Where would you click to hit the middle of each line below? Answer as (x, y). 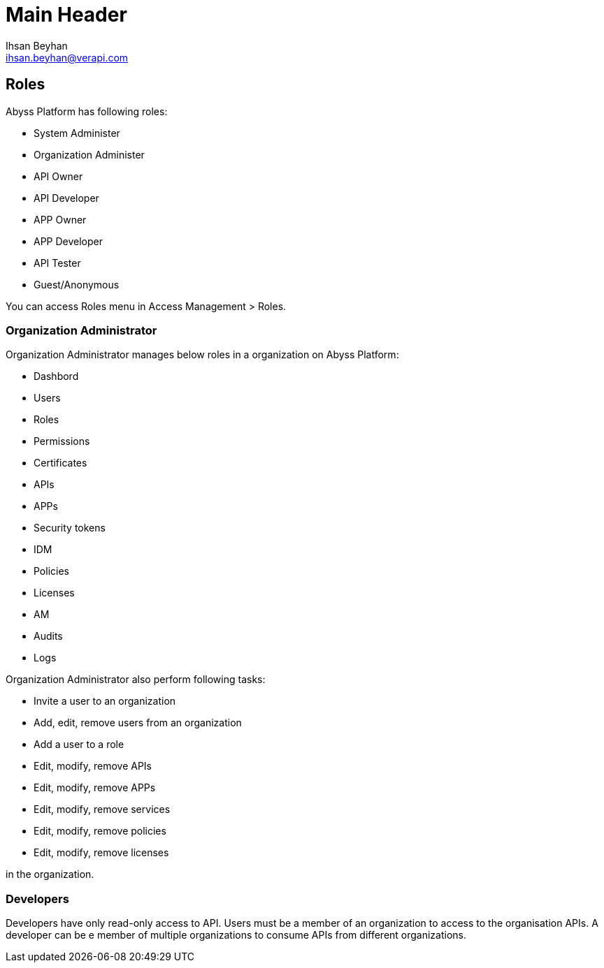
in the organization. (50, 874)
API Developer (66, 198)
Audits (48, 636)
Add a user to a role (79, 745)
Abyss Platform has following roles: (87, 111)
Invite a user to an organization (105, 701)
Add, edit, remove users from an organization (138, 723)
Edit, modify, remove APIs (93, 766)
